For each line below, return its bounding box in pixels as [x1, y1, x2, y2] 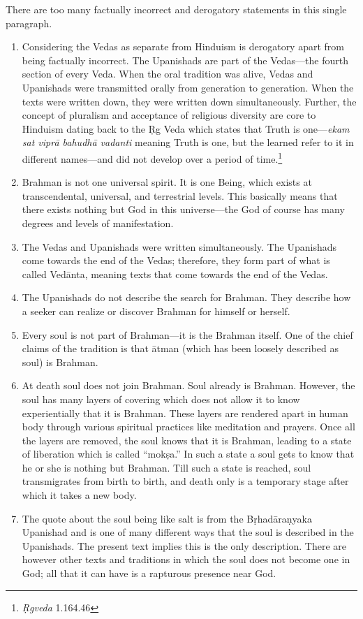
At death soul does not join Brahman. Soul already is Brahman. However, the [22, 378, 355, 393]
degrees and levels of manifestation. [22, 215, 174, 230]
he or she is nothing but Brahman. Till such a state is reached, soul [22, 460, 311, 474]
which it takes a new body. [22, 488, 137, 502]
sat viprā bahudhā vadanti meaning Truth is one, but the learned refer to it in [22, 135, 354, 150]
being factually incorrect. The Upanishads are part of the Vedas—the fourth [22, 52, 348, 67]
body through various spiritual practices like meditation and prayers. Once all [22, 419, 355, 434]
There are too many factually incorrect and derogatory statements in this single [6, 2, 347, 16]
